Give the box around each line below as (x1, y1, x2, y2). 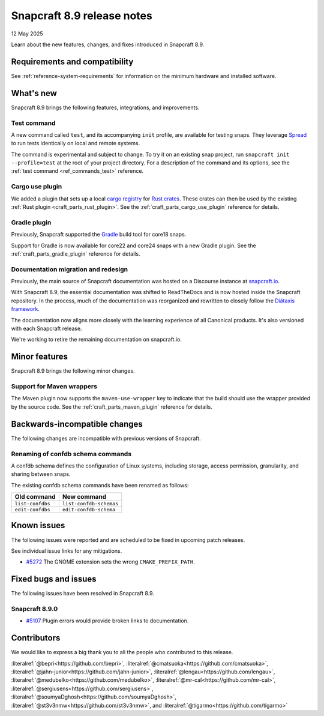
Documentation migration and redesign (11, 265, 128, 273)
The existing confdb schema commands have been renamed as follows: (11, 481, 189, 489)
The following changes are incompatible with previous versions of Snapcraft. (11, 435, 201, 442)
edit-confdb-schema (62, 507, 116, 513)
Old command (14, 493, 56, 501)
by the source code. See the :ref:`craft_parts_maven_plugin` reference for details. (11, 403, 212, 411)
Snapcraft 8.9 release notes (11, 9, 152, 22)
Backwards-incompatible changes (11, 419, 143, 429)
